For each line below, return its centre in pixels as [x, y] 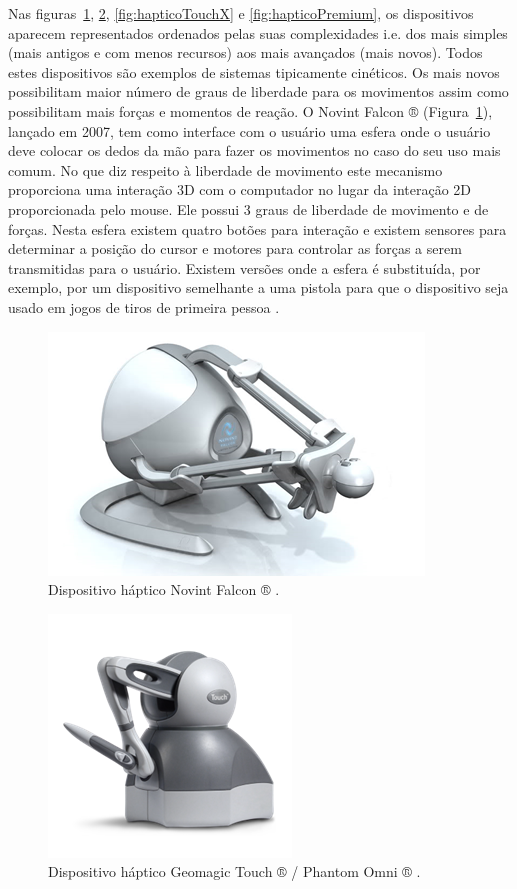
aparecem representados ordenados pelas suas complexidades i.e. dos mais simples [258, 32]
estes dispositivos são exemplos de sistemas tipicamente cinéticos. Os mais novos [254, 71]
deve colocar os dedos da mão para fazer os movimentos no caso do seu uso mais [254, 150]
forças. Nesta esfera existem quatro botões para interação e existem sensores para [257, 228]
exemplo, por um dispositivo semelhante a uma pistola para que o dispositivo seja [258, 287]
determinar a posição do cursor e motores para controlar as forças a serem [235, 248]
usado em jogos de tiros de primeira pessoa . [144, 306]
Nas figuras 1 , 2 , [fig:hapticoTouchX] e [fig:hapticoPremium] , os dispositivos [241, 13]
